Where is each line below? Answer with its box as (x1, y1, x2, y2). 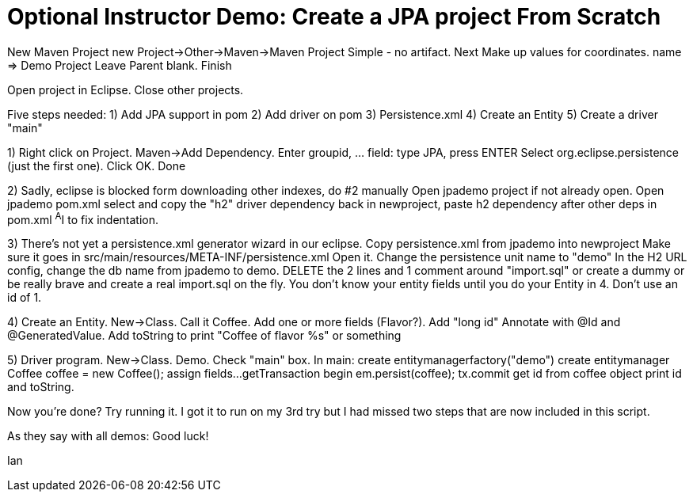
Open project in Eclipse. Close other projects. (7, 82, 244, 97)
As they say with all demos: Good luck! (7, 429, 209, 443)
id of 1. (7, 291, 42, 305)
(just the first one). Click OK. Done (7, 158, 186, 173)
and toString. (7, 380, 74, 394)
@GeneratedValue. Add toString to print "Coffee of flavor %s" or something (7, 329, 402, 343)
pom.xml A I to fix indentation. (7, 210, 159, 226)
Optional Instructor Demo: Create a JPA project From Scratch (7, 3, 661, 30)
